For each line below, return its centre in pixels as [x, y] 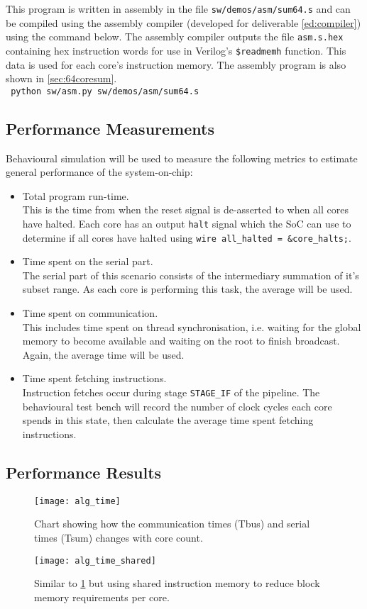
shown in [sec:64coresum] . [61, 78]
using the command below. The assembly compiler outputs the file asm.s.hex [175, 37]
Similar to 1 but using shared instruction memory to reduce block [177, 583]
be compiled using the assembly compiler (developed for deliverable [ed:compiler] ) [183, 22]
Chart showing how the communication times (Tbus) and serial [172, 524]
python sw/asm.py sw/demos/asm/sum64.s [105, 91]
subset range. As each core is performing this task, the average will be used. [187, 289]
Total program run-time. [76, 195]
